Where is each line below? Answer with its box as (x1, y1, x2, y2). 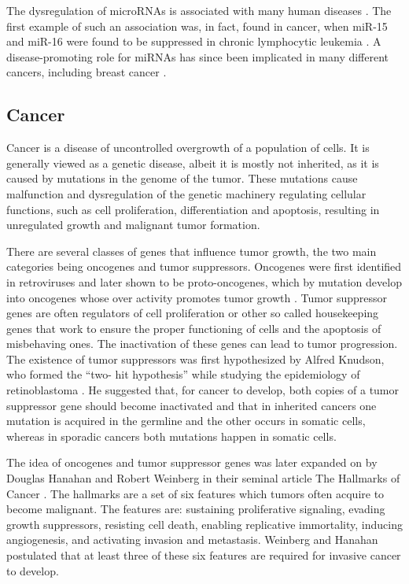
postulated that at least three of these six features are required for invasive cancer (6, 547, 401, 564)
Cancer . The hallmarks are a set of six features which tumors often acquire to (6, 485, 385, 501)
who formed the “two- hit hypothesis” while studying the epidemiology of (6, 366, 360, 383)
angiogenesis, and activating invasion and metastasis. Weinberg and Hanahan (6, 531, 378, 548)
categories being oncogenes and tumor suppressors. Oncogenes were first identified (6, 258, 402, 275)
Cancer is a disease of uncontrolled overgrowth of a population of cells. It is (6, 139, 370, 156)
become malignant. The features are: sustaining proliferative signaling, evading (6, 501, 385, 517)
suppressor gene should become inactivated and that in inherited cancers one (6, 397, 377, 413)
